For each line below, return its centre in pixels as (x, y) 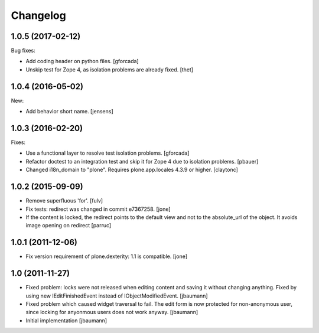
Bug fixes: (23, 51)
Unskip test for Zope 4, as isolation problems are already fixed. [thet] (110, 69)
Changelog (38, 15)
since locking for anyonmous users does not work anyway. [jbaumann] (112, 312)
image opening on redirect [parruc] (69, 226)
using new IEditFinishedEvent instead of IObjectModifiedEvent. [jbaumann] (117, 296)
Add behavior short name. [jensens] (69, 112)
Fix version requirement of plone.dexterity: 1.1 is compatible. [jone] (107, 256)
